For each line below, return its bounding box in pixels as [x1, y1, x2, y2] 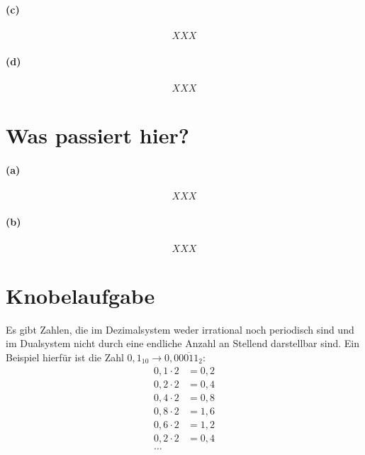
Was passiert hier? [6, 120, 189, 149]
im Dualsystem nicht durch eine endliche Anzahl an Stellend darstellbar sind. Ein [6, 336, 360, 351]
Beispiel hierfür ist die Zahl [6, 350, 124, 364]
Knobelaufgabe [6, 280, 155, 309]
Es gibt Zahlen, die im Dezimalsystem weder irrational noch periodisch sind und [6, 322, 354, 336]
